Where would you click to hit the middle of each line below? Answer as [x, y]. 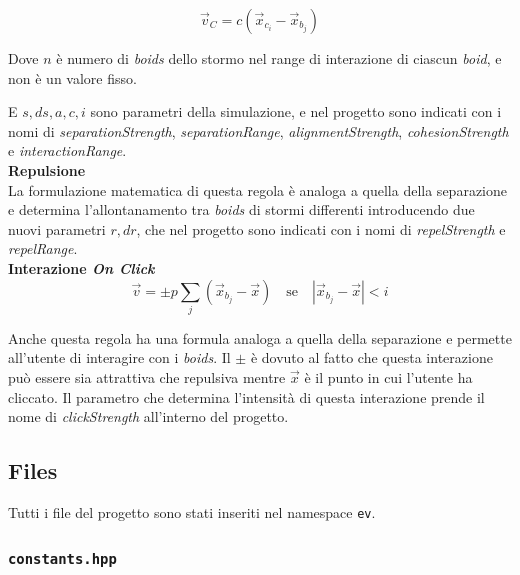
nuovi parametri [57, 228]
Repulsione [47, 169]
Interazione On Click [81, 267]
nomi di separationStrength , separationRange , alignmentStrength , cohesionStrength [258, 130]
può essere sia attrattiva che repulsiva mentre [147, 377]
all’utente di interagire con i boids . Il [119, 357]
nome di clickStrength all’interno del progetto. [148, 416]
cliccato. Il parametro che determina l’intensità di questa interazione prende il [246, 396]
